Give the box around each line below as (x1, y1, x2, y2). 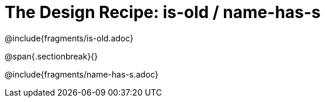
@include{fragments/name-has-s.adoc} (5, 69, 159, 79)
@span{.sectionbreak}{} (5, 51, 98, 61)
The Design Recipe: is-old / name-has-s (5, 2, 321, 22)
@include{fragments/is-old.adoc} (5, 33, 134, 43)
